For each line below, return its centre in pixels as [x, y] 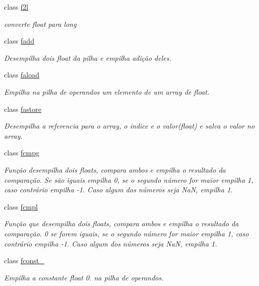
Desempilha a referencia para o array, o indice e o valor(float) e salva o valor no [129, 126]
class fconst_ [24, 260]
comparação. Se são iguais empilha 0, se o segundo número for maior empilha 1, [129, 179]
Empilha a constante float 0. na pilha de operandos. [84, 277]
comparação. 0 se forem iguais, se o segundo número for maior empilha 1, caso [126, 233]
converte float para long [40, 24]
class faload [22, 75]
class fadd [19, 41]
